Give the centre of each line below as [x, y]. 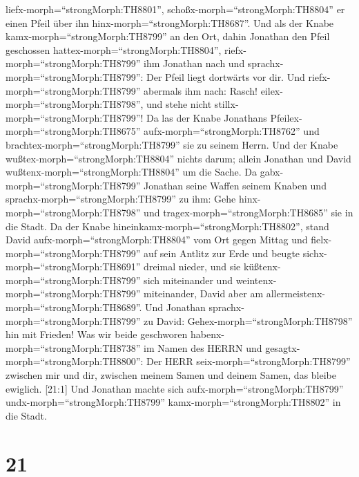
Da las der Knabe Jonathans [207, 117]
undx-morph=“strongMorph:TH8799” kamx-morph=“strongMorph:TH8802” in [173, 402]
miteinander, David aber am [204, 293]
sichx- [315, 253]
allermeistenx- [296, 293]
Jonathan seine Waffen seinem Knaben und [235, 185]
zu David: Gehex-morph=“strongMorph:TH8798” [248, 320]
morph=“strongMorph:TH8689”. [74, 307]
